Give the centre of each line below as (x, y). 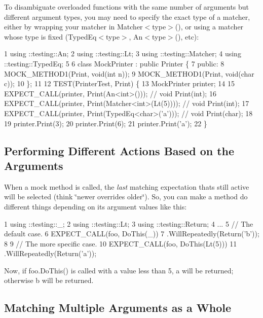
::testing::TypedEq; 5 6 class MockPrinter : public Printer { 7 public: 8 (114, 63)
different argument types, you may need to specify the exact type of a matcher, (127, 16)
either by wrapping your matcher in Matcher (73, 27)
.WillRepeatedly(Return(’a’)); (50, 253)
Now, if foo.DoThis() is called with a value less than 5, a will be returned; (119, 270)
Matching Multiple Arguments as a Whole (118, 308)
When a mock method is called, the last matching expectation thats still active (127, 186)
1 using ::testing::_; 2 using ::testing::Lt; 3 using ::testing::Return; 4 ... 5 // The (129, 223)
